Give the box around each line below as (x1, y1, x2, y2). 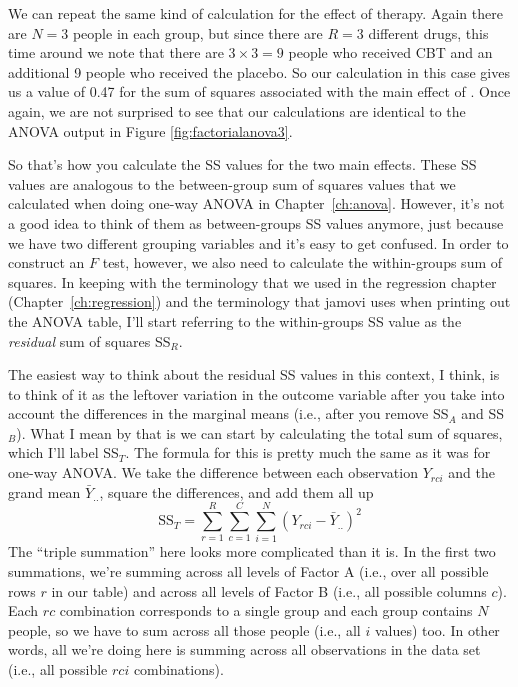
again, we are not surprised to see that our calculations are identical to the (8, 100, 466, 121)
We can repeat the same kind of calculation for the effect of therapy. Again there (8, 3, 503, 23)
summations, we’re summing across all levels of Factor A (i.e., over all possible (8, 560, 489, 581)
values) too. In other (374, 619, 500, 640)
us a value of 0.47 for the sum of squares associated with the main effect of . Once (8, 81, 511, 102)
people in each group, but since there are (72, 22, 323, 43)
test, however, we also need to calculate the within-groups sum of (102, 252, 503, 273)
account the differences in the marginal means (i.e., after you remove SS (8, 403, 449, 424)
